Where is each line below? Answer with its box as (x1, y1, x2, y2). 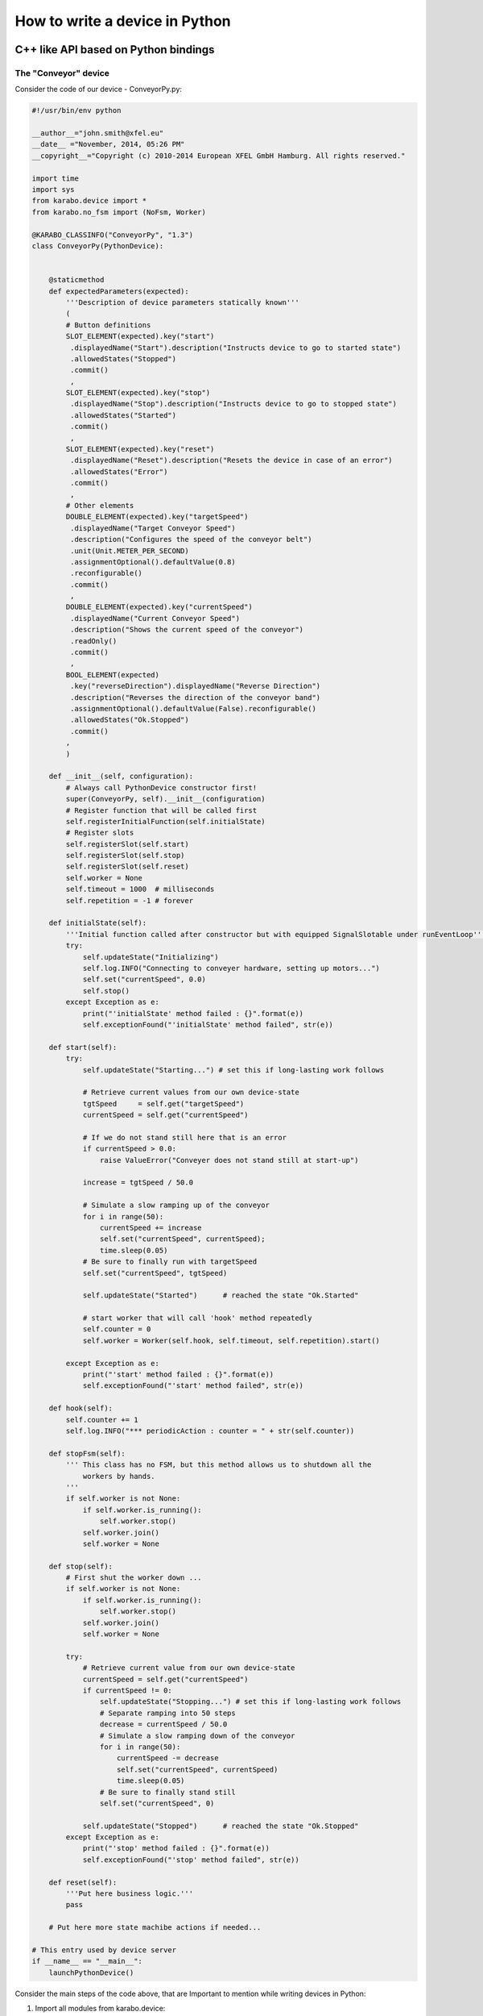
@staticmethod (48, 275, 105, 285)
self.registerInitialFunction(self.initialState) (65, 817, 266, 826)
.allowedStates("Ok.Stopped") (69, 715, 189, 725)
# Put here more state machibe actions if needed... (48, 1923, 262, 1932)
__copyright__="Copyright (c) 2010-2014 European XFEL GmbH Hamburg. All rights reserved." (31, 151, 406, 160)
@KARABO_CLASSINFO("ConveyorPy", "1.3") (31, 230, 193, 240)
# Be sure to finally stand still (99, 1787, 237, 1797)
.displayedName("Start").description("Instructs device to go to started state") (69, 343, 402, 352)
